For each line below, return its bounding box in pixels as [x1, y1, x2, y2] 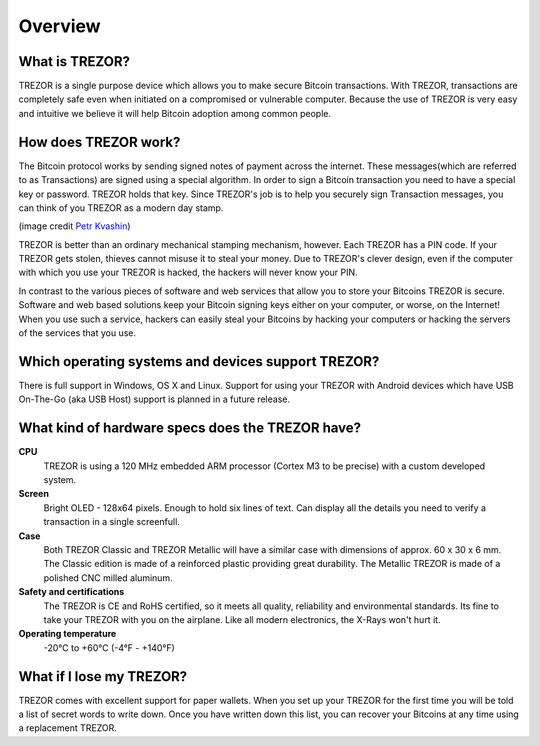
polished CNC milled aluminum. [43, 571, 174, 584]
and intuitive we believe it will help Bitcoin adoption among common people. [18, 107, 332, 119]
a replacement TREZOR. [18, 722, 117, 734]
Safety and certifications [18, 586, 125, 598]
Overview [18, 15, 101, 37]
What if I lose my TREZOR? [18, 668, 188, 685]
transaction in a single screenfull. [43, 516, 180, 528]
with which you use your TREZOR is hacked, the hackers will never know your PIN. [18, 266, 358, 279]
